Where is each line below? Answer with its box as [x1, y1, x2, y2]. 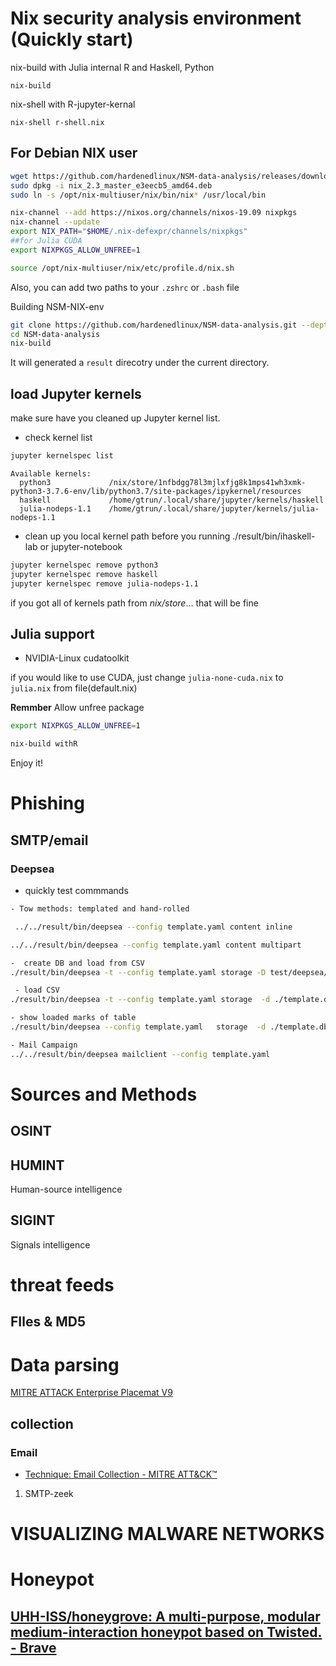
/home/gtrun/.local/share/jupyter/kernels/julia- [108, 503, 320, 514]
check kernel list [24, 432, 93, 444]
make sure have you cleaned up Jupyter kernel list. [10, 412, 221, 424]
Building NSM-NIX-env [10, 300, 105, 312]
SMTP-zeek [24, 1488, 74, 1500]
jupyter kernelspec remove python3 [10, 560, 159, 570]
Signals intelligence [10, 1238, 91, 1251]
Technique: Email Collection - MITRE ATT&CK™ [24, 1468, 218, 1481]
